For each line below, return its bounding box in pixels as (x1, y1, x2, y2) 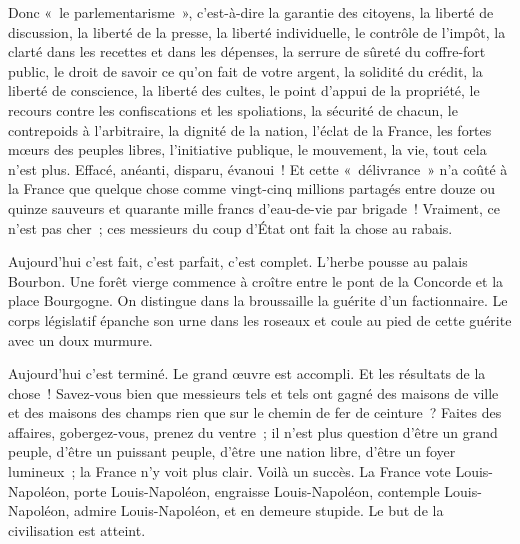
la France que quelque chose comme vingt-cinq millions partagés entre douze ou (8, 178, 496, 199)
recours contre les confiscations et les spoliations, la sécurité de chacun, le (8, 99, 458, 120)
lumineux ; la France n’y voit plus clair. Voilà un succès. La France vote (8, 461, 451, 482)
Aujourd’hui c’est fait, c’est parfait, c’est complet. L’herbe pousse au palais (8, 251, 468, 272)
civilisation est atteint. (8, 519, 146, 540)
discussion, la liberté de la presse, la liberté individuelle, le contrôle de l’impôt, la (8, 21, 506, 42)
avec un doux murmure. (8, 329, 153, 350)
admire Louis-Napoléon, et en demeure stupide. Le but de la (74, 500, 444, 521)
